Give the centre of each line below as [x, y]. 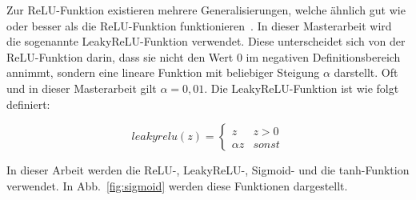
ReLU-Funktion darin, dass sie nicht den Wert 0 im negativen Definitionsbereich [204, 56]
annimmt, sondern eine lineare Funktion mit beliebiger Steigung [163, 72]
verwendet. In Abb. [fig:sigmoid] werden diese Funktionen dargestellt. [177, 185]
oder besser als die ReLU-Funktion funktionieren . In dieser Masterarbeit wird [199, 25]
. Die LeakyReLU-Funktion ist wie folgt [302, 88]
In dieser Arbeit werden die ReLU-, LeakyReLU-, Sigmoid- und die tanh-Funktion [208, 170]
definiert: [28, 104]
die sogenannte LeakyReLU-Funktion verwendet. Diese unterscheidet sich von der [206, 41]
